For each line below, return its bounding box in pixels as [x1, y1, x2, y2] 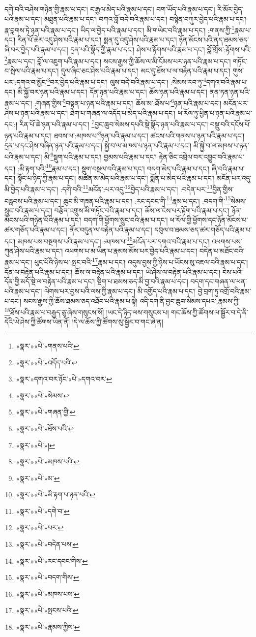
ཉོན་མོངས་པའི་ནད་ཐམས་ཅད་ [179, 34, 249, 45]
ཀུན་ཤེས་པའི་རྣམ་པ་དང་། [4, 245, 63, 255]
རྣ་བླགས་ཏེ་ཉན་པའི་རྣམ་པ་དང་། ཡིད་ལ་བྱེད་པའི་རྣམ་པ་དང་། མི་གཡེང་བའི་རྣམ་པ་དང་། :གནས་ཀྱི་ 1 [4, 24, 235, 35]
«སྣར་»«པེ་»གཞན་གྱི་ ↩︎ [16, 407, 76, 417]
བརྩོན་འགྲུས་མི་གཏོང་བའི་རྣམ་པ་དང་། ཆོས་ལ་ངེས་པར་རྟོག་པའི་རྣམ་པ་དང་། [54, 205, 229, 215]
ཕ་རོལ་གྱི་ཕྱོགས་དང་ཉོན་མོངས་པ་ [170, 215, 248, 225]
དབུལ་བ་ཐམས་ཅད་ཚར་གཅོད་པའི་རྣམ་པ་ [154, 224, 252, 235]
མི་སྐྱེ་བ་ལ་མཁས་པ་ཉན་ [193, 140, 249, 150]
